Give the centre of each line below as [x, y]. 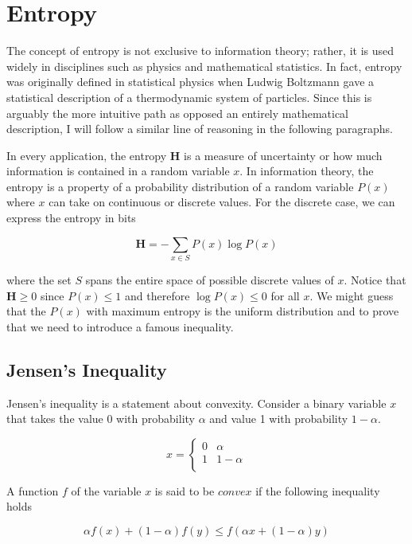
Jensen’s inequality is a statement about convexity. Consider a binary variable [196, 403]
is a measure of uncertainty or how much [283, 155]
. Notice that [375, 279]
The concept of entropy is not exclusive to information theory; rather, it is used [200, 51]
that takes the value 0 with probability [101, 419]
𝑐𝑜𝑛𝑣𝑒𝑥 [235, 492]
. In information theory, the [307, 171]
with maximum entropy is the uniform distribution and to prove [243, 311]
